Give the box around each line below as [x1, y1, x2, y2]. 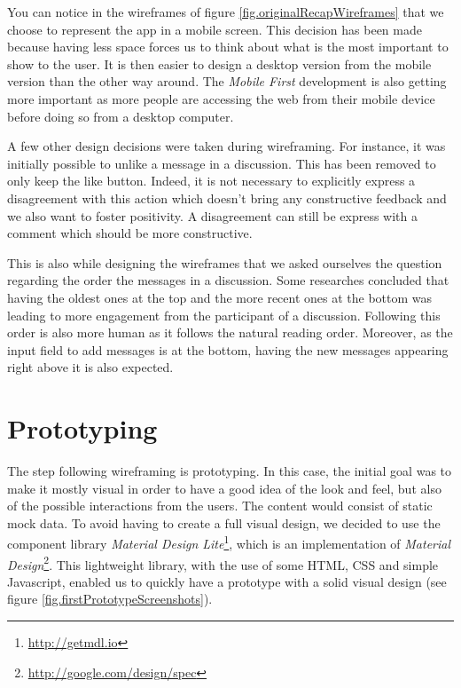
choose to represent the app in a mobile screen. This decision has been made [7, 20, 422, 38]
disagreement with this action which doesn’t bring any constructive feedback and [7, 188, 447, 207]
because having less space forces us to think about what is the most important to [7, 37, 449, 56]
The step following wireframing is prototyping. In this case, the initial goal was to [7, 462, 452, 479]
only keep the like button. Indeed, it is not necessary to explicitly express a [7, 171, 416, 190]
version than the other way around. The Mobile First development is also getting [7, 72, 447, 91]
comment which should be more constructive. [7, 224, 253, 242]
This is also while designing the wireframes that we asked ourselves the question [7, 253, 442, 272]
